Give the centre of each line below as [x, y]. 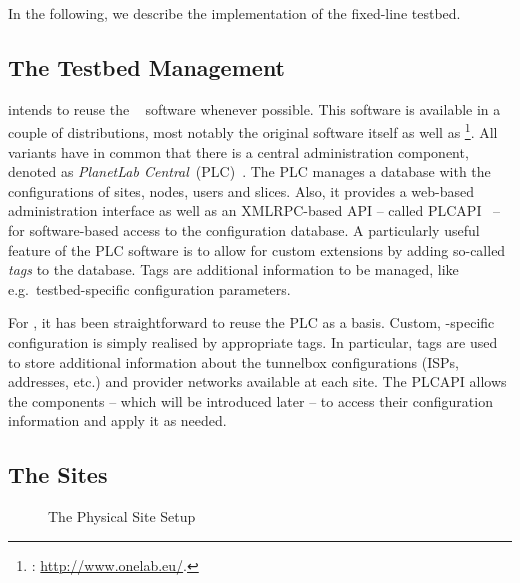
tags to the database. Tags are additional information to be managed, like [233, 269]
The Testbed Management [147, 66]
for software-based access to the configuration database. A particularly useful [244, 230]
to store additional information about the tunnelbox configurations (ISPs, [233, 361]
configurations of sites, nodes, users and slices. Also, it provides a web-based [241, 190]
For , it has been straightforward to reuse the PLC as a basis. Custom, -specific [251, 322]
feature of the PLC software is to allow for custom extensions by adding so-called [257, 249]
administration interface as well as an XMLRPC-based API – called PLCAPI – [254, 210]
